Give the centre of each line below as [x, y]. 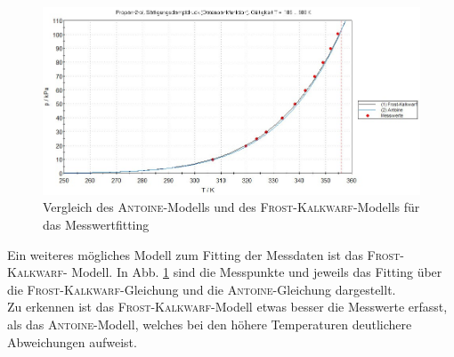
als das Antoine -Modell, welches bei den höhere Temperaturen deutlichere [210, 325]
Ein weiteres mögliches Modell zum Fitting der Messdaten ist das [185, 254]
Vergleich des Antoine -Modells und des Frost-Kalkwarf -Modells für [231, 207]
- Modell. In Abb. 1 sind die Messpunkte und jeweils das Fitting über [252, 272]
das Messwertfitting [96, 225]
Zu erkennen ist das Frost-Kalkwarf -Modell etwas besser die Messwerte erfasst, [227, 307]
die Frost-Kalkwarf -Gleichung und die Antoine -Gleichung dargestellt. [202, 289]
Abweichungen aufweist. [72, 341]
